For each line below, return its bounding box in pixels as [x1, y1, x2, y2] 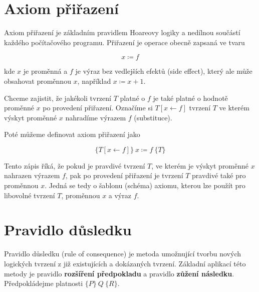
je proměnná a [23, 66, 68, 76]
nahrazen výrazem [4, 170, 60, 181]
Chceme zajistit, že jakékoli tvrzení [4, 92, 111, 103]
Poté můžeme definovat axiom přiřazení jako [4, 129, 140, 139]
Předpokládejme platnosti [4, 278, 83, 288]
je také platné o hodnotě [153, 92, 228, 103]
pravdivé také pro [192, 170, 246, 181]
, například [77, 75, 111, 86]
